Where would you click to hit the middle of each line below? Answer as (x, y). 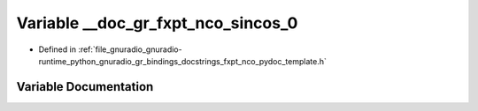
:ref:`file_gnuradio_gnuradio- (130, 49)
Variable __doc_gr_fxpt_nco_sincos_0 (157, 23)
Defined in (58, 49)
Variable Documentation (85, 87)
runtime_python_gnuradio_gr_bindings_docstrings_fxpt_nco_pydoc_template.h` (182, 61)
